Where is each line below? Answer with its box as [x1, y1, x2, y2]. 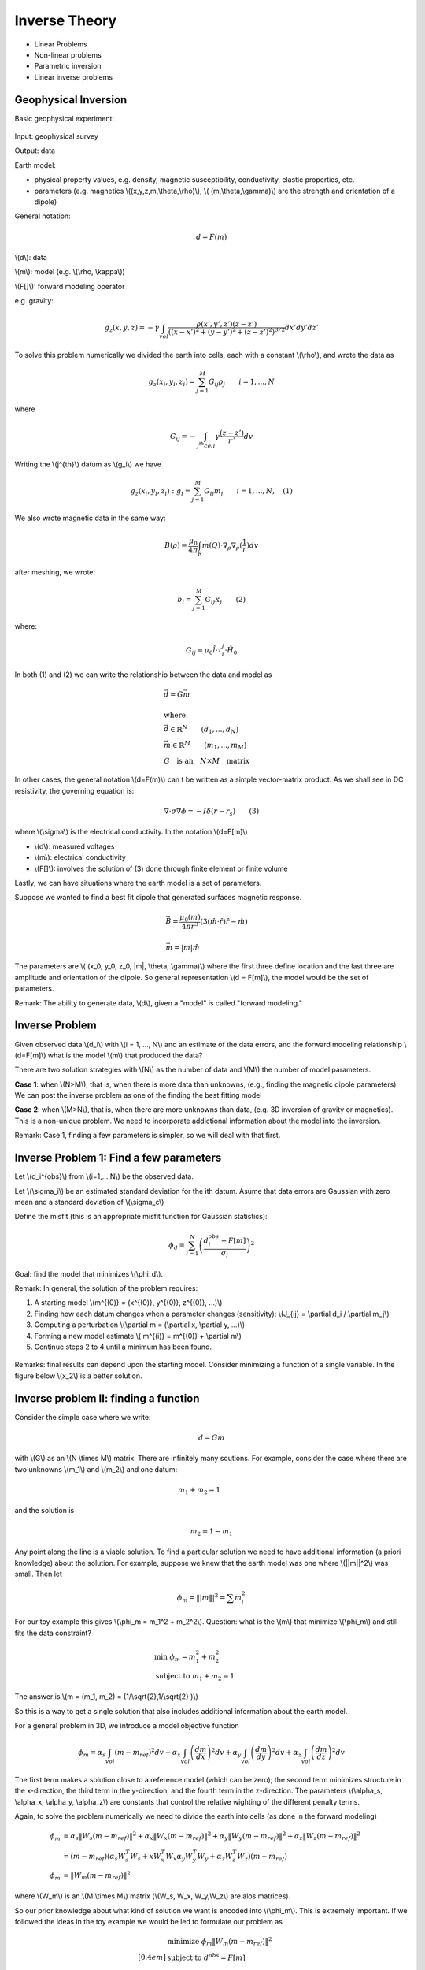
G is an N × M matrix [164, 756, 249, 765]
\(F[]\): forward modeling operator [14, 281, 125, 291]
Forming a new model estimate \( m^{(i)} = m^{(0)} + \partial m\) [34, 1331, 242, 1340]
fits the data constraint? [14, 1628, 92, 1637]
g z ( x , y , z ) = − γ [104, 323, 160, 334]
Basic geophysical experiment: [14, 113, 114, 123]
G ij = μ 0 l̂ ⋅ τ [186, 646, 223, 657]
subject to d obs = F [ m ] [167, 1951, 246, 1962]
